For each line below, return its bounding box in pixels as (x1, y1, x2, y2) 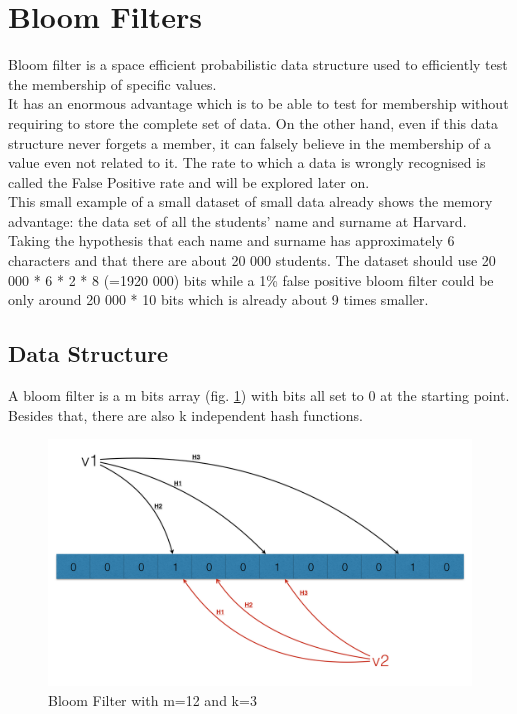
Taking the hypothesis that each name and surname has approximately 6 (8, 230, 455, 251)
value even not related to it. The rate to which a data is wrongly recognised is (8, 152, 486, 173)
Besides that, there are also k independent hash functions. (8, 404, 363, 425)
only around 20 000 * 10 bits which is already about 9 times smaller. (8, 289, 429, 310)
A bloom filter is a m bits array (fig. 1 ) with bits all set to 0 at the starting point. (8, 385, 510, 406)
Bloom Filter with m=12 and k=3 (48, 689, 257, 710)
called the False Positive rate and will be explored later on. (8, 171, 370, 192)
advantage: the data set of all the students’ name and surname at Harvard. (8, 210, 467, 231)
